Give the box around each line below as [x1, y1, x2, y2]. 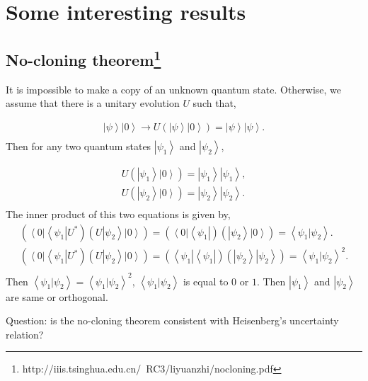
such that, [192, 96, 236, 110]
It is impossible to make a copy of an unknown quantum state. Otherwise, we [6, 81, 342, 96]
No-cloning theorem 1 [6, 45, 161, 70]
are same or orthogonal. [6, 289, 108, 304]
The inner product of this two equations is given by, [6, 206, 231, 221]
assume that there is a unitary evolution [6, 96, 180, 110]
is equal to [183, 273, 229, 288]
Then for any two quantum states [6, 138, 151, 153]
